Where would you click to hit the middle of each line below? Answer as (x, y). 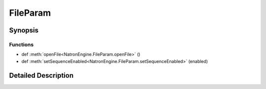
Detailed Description (41, 75)
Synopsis (24, 30)
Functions (21, 44)
